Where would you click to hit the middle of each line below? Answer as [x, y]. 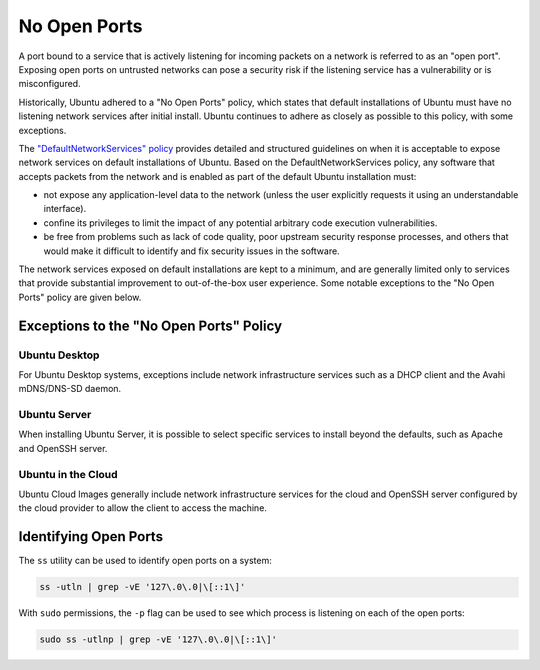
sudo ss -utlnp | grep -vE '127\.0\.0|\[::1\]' [158, 639]
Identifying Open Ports [91, 536]
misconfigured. [49, 84]
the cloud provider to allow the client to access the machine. [142, 508]
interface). [65, 209]
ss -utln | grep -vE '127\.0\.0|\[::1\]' [142, 587]
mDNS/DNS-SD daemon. [70, 389]
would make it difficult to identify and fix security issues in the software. [191, 251]
